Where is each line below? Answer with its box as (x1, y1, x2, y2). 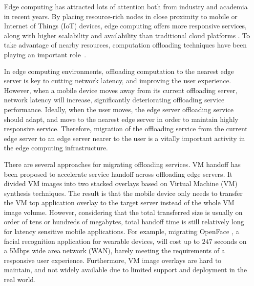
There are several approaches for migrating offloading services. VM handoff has (4, 159, 241, 169)
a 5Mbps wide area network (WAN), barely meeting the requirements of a (4, 245, 225, 256)
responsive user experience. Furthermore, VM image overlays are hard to (4, 255, 221, 265)
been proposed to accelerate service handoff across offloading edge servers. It (4, 168, 233, 179)
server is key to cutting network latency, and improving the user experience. (4, 75, 231, 86)
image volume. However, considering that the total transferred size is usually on (4, 207, 243, 217)
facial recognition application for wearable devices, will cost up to (4, 236, 200, 246)
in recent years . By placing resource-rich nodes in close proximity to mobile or (4, 11, 237, 21)
